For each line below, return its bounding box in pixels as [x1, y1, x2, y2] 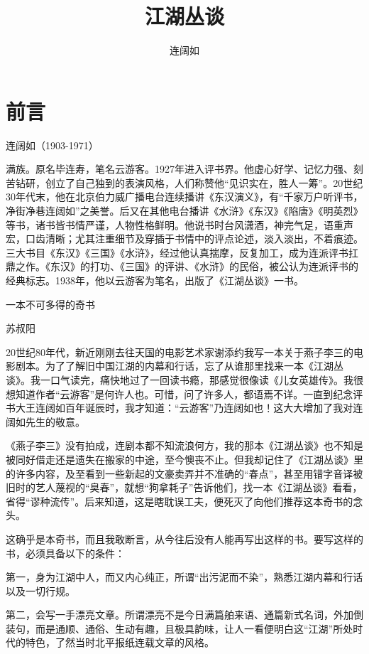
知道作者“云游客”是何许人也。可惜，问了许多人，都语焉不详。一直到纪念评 [15, 386, 363, 401]
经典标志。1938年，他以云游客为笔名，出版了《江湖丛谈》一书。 [6, 273, 304, 287]
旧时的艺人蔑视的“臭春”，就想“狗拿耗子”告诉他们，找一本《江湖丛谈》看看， [6, 480, 363, 495]
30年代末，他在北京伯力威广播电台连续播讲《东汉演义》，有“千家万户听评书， [6, 189, 363, 204]
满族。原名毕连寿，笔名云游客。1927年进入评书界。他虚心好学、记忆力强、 [6, 161, 353, 176]
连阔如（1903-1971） [6, 137, 99, 152]
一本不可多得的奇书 [6, 296, 95, 311]
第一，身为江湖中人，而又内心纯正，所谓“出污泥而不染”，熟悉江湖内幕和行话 [6, 569, 363, 584]
